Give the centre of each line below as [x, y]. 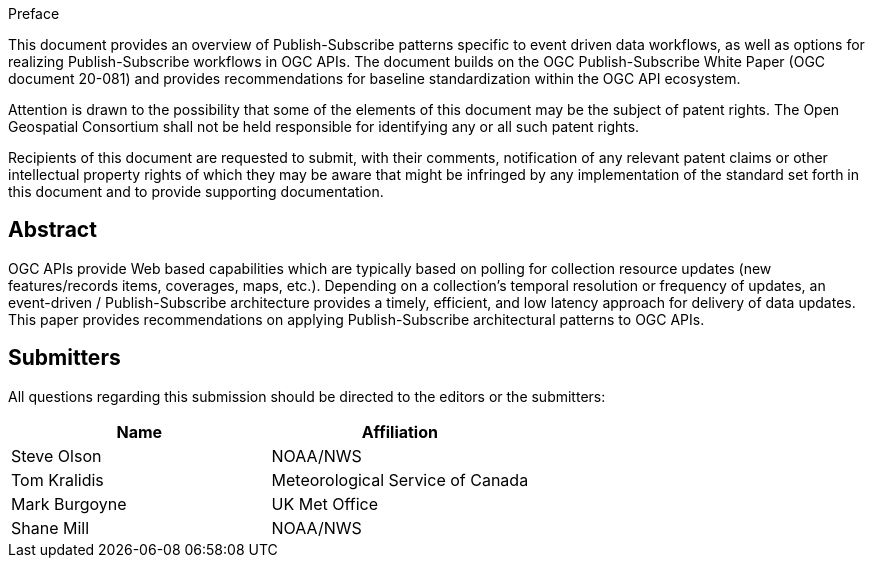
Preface [34, 13]
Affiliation [399, 431]
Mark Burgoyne [69, 503]
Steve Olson [56, 455]
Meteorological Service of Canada [400, 479]
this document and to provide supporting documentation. [196, 191]
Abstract [52, 230]
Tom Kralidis [57, 479]
